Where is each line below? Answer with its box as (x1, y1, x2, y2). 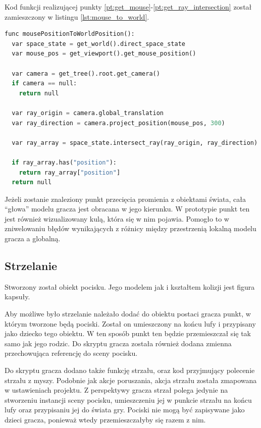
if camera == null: (12, 80, 77, 87)
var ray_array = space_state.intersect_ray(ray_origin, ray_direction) (12, 139, 258, 146)
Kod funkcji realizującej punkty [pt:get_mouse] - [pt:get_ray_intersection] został (5, 2, 252, 12)
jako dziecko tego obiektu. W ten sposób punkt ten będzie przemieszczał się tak (5, 328, 251, 339)
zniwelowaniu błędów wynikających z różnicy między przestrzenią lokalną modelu (5, 223, 256, 234)
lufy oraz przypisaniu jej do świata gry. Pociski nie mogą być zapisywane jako (5, 404, 245, 415)
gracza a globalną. (5, 233, 61, 244)
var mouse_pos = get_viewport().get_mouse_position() (12, 50, 196, 58)
